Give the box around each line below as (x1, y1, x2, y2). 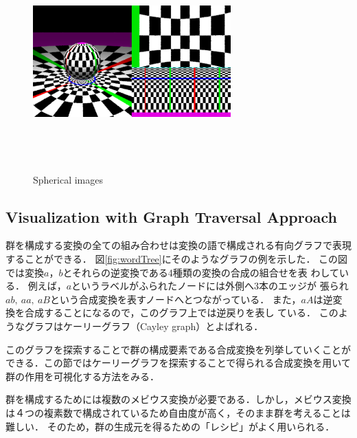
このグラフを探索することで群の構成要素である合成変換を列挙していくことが (5, 342, 352, 356)
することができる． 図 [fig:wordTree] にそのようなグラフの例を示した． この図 (5, 251, 348, 265)
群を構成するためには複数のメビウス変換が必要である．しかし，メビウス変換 (5, 392, 352, 406)
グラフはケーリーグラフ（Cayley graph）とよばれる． (24, 318, 264, 333)
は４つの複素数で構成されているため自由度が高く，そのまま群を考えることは (5, 405, 351, 419)
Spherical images (33, 172, 104, 186)
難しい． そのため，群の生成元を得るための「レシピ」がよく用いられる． (5, 419, 335, 433)
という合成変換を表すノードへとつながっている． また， (49, 292, 301, 306)
